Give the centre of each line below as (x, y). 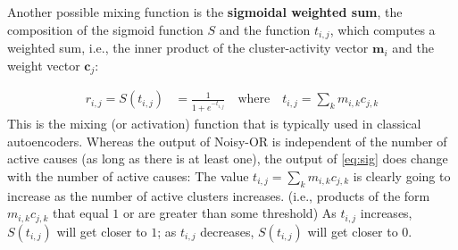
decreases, (227, 231)
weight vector (44, 65)
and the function (265, 29)
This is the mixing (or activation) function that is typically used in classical (214, 124)
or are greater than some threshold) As (229, 213)
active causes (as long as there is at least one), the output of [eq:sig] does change (228, 158)
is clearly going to (402, 175)
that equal (81, 213)
